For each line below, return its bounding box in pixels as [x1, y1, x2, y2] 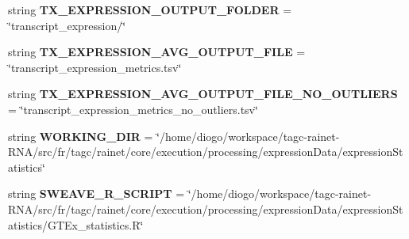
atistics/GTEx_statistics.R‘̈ [8, 216, 144, 233]
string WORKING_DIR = [8, 127, 153, 144]
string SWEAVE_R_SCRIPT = [8, 185, 185, 202]
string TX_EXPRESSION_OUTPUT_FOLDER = [8, 2, 292, 17]
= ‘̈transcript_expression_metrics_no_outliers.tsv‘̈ [8, 101, 258, 117]
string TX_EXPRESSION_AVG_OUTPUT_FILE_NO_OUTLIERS [8, 85, 398, 102]
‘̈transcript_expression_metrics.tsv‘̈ [8, 59, 182, 75]
